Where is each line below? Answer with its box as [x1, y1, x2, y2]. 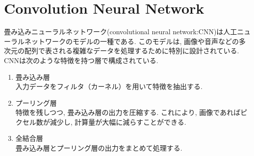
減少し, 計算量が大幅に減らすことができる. [50, 116, 186, 127]
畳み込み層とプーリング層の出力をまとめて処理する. [15, 143, 182, 153]
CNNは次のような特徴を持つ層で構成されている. [4, 55, 158, 65]
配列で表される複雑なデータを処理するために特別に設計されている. [24, 45, 239, 56]
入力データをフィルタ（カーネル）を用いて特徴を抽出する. [15, 81, 203, 91]
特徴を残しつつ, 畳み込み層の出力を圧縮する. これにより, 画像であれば [15, 107, 241, 117]
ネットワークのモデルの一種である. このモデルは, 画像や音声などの [24, 36, 239, 46]
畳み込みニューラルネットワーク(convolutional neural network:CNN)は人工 [4, 26, 237, 37]
